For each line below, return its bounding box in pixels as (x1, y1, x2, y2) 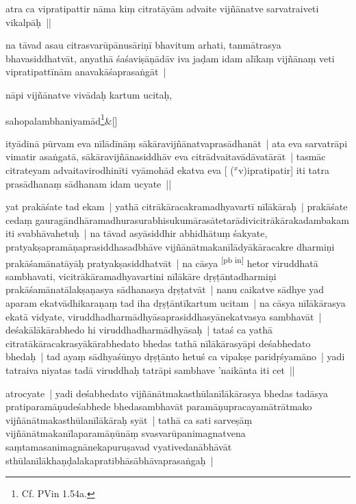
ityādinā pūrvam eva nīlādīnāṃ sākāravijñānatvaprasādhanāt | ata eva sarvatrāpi (5, 136, 348, 150)
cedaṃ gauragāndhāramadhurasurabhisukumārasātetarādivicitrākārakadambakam (5, 212, 349, 227)
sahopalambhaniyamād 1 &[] (5, 111, 118, 127)
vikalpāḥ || (5, 14, 51, 29)
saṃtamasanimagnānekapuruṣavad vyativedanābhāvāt (5, 439, 232, 453)
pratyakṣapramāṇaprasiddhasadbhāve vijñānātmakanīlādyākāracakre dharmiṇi (5, 239, 335, 253)
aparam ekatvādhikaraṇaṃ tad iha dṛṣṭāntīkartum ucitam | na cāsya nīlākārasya (5, 296, 346, 310)
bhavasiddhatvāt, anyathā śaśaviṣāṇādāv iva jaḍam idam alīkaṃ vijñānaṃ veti (5, 51, 335, 65)
